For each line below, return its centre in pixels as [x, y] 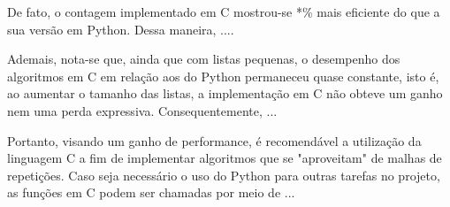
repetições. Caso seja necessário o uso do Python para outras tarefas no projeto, [224, 175]
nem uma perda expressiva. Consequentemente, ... [142, 110]
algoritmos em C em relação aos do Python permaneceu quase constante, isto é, [223, 76]
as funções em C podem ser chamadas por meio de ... [151, 192]
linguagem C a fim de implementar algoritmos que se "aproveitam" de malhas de [225, 158]
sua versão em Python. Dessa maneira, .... [121, 29]
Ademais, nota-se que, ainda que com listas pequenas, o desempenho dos [204, 59]
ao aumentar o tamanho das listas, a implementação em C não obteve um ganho [225, 93]
